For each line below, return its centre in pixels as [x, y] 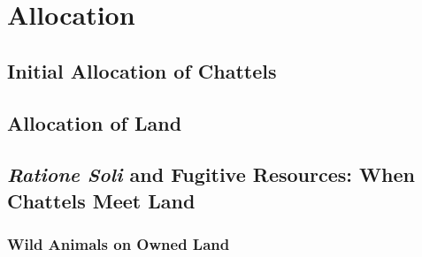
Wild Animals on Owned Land [119, 244]
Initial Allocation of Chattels [142, 70]
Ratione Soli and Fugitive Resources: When [211, 174]
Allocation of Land [95, 122]
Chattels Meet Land [101, 200]
